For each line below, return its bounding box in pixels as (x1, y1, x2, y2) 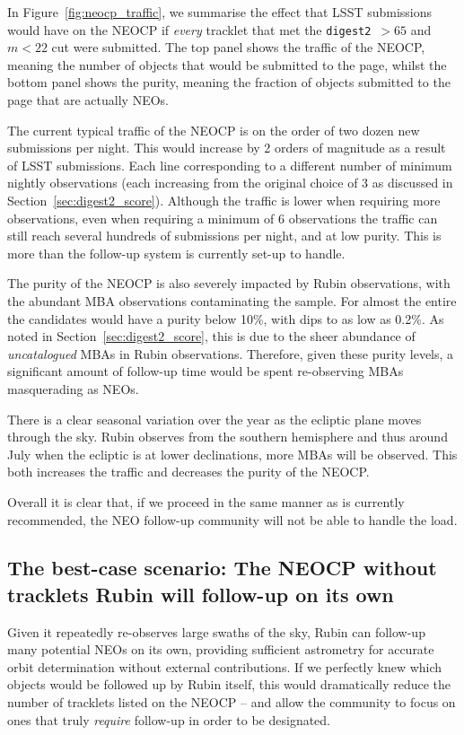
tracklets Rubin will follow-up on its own (7, 580, 394, 608)
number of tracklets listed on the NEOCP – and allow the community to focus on (7, 693, 456, 712)
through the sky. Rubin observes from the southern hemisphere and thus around (7, 427, 448, 446)
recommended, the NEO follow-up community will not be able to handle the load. (7, 510, 458, 529)
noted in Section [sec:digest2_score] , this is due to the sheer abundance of (7, 327, 416, 346)
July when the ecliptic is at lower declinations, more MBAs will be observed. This (7, 444, 458, 463)
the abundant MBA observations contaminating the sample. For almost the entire (7, 291, 457, 310)
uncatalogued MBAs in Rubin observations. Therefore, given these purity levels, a (7, 344, 454, 363)
